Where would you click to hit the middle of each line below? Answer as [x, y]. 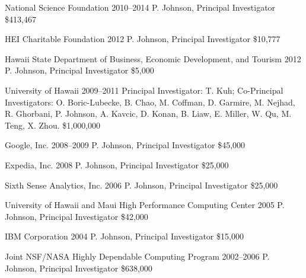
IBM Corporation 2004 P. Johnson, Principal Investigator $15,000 [124, 236]
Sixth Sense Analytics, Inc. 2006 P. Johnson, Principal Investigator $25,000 [141, 185]
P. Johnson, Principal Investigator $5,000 [79, 70]
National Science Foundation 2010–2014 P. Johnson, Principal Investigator [140, 7]
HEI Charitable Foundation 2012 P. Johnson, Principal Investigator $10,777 [143, 39]
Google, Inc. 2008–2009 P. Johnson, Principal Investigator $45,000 [125, 145]
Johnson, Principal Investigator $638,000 [79, 268]
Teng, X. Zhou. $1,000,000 [53, 125]
